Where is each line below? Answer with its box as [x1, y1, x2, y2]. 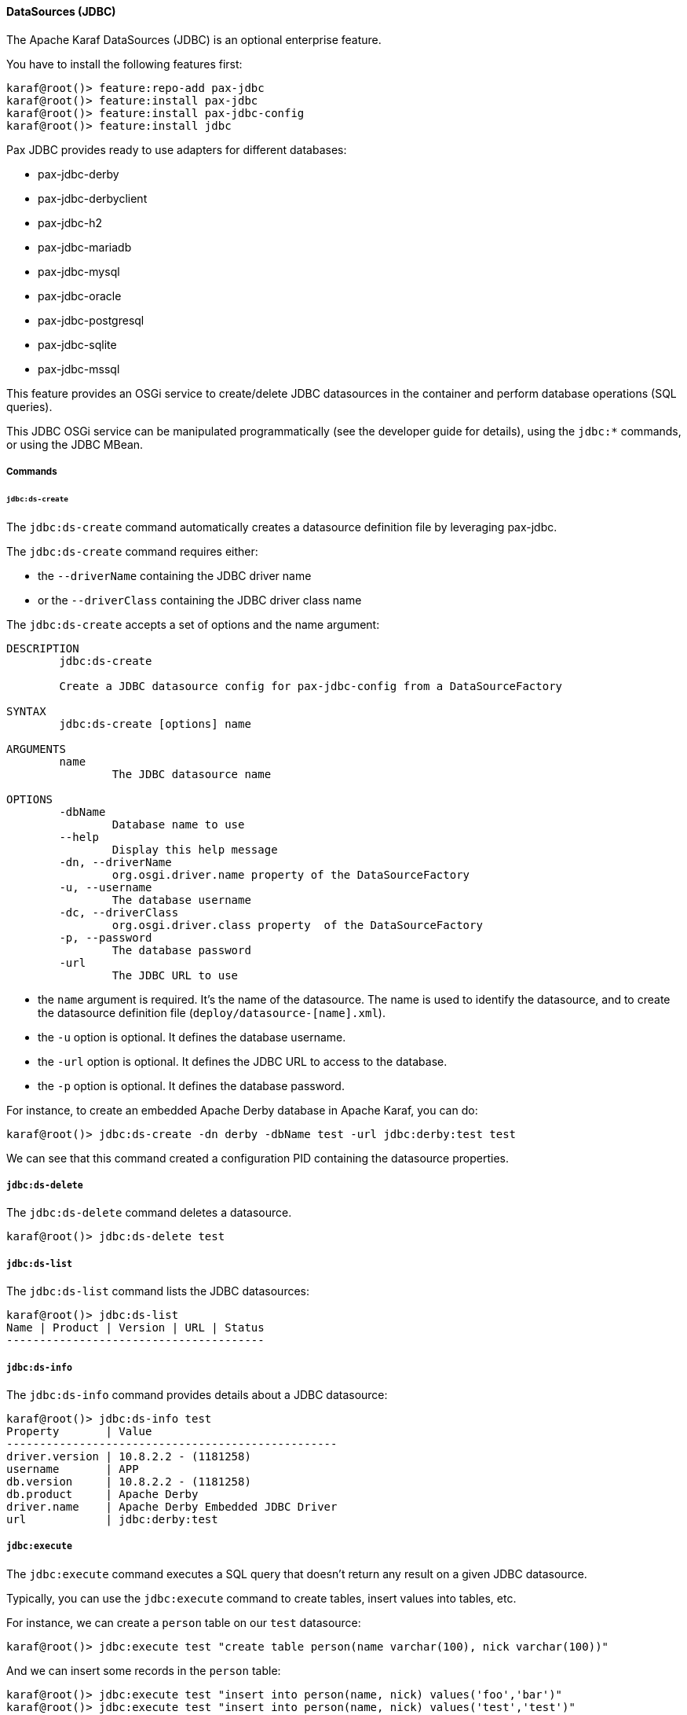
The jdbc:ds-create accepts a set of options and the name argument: [6, 617, 380, 631]
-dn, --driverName [59, 855, 172, 869]
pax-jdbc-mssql [38, 362, 120, 376]
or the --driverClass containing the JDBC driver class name [38, 593, 362, 607]
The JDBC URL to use [111, 968, 239, 982]
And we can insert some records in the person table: [6, 1663, 281, 1677]
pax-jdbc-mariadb [38, 240, 132, 254]
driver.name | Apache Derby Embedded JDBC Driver [6, 1500, 338, 1514]
